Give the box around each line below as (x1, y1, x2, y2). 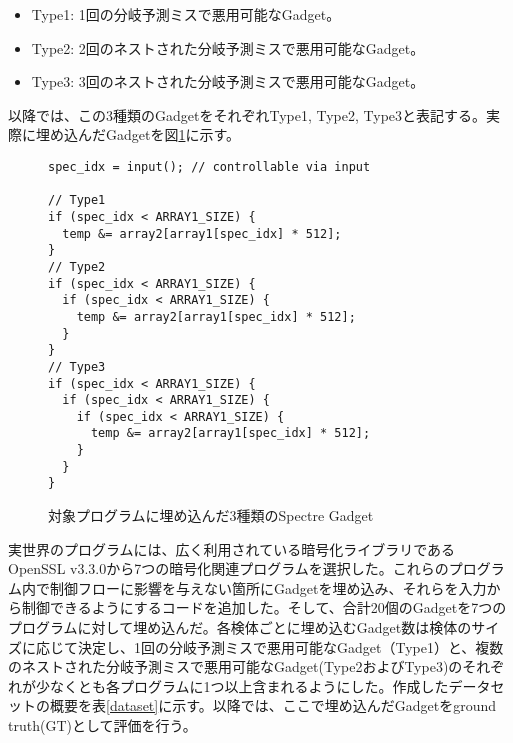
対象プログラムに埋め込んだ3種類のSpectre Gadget (48, 505, 374, 526)
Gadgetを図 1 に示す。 (105, 124, 241, 145)
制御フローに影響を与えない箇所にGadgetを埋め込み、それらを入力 (49, 577, 487, 598)
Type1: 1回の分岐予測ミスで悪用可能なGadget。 (31, 4, 341, 24)
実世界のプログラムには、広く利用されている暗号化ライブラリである (8, 538, 456, 559)
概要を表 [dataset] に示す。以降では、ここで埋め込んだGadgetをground (49, 695, 497, 716)
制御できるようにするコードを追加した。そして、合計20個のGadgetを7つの (21, 597, 507, 618)
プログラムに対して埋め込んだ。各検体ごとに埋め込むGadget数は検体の (8, 617, 472, 638)
